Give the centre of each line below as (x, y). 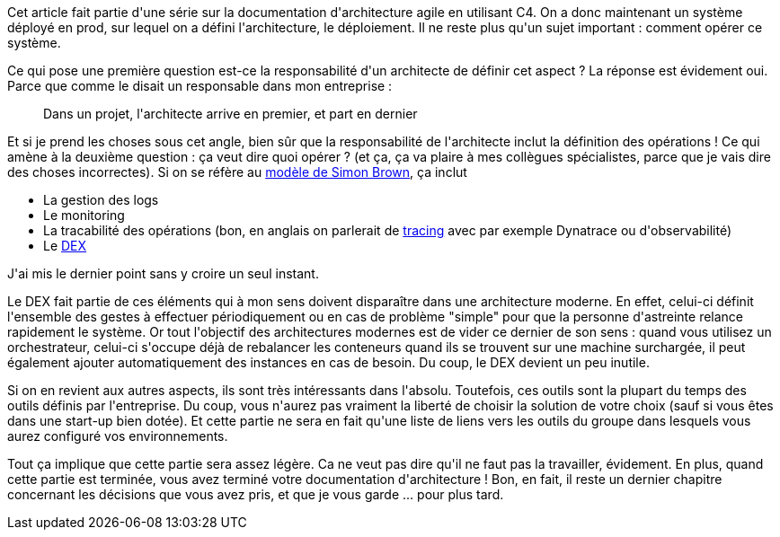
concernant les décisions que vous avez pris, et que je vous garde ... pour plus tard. (256, 494)
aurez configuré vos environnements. (118, 436)
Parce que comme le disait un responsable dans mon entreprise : (200, 86)
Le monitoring (84, 215)
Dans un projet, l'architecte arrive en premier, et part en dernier (230, 114)
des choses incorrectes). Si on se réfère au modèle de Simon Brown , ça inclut (237, 172)
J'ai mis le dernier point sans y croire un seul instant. (163, 273)
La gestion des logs (101, 200)
